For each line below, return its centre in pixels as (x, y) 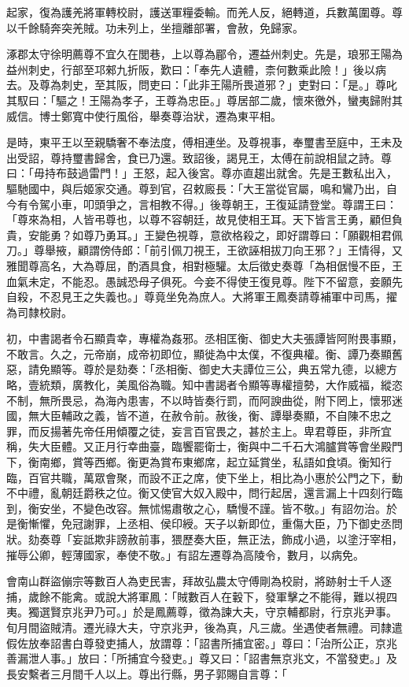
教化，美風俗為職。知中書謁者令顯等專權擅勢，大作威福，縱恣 (243, 385)
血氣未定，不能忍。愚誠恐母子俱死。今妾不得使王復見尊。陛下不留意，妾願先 (204, 281)
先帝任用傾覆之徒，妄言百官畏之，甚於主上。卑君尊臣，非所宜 (232, 431)
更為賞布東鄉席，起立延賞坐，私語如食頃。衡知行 (265, 462)
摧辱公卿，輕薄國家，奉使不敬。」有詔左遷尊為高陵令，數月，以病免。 (185, 554)
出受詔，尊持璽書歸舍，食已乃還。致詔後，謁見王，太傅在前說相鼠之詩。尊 (199, 157)
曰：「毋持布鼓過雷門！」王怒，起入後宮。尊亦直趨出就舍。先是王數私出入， (202, 173)
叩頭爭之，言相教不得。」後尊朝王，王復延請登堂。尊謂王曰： (240, 204)
